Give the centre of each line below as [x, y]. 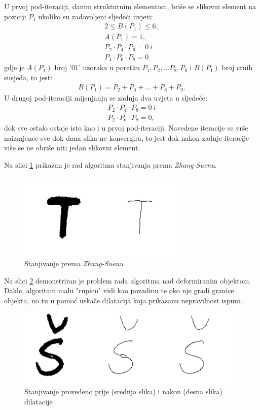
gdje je [14, 67]
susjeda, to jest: [28, 77]
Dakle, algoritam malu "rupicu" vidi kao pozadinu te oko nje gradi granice [119, 290]
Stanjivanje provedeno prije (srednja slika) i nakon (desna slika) [123, 391]
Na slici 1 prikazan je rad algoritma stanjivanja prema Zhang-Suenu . [110, 164]
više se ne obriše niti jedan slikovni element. [72, 148]
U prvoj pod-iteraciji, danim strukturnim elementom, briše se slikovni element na [130, 6]
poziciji [15, 16]
